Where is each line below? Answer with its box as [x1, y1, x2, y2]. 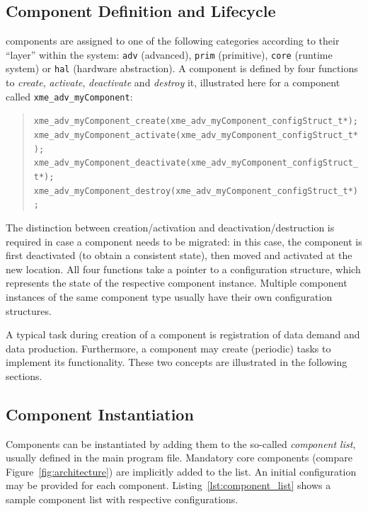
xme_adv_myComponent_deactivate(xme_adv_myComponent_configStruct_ [33, 158, 358, 168]
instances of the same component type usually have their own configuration [6, 289, 333, 304]
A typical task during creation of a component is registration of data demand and [6, 327, 360, 342]
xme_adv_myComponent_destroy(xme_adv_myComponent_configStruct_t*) [33, 185, 358, 196]
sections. [6, 368, 42, 383]
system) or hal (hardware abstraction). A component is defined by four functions [6, 61, 358, 76]
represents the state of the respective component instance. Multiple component [6, 275, 347, 290]
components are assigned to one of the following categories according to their [6, 33, 340, 48]
